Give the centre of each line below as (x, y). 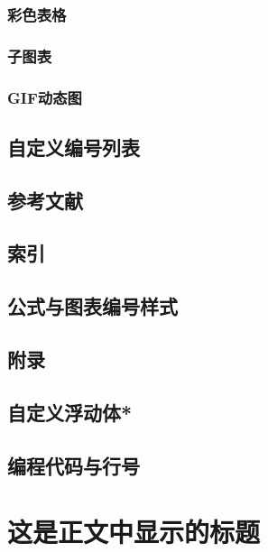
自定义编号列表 (74, 147)
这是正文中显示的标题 (134, 532)
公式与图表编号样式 (92, 306)
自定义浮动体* (70, 412)
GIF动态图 (45, 97)
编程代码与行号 (74, 465)
